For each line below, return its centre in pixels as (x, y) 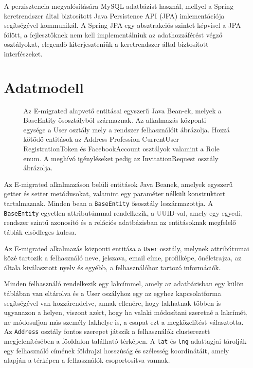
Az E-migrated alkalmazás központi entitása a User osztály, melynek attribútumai (126, 248)
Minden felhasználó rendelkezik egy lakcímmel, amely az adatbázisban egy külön (124, 284)
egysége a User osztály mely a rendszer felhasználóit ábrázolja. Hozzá (126, 129)
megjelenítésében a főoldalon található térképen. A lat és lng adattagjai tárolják (125, 341)
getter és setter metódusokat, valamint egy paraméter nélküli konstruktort (115, 193)
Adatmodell (44, 87)
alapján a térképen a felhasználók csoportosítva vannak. (87, 360)
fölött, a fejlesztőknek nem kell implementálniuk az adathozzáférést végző (113, 34)
